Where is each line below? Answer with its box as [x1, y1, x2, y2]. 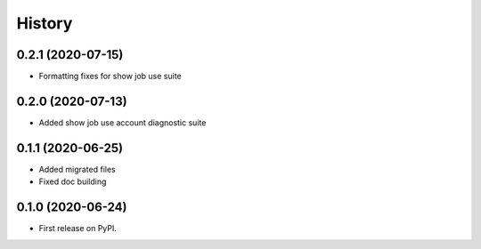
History [16, 13, 73, 33]
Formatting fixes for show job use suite [38, 71, 182, 82]
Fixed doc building [38, 176, 107, 187]
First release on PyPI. [38, 223, 118, 234]
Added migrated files [38, 164, 116, 174]
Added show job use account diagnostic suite [38, 116, 207, 128]
